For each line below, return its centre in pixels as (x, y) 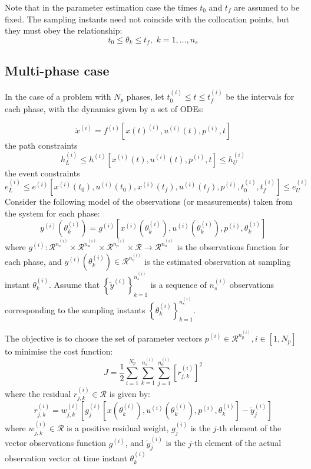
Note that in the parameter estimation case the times (101, 7)
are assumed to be (267, 7)
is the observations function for (233, 247)
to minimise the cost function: (59, 351)
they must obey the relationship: (64, 30)
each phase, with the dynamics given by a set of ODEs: (105, 108)
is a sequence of (178, 285)
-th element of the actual (236, 443)
